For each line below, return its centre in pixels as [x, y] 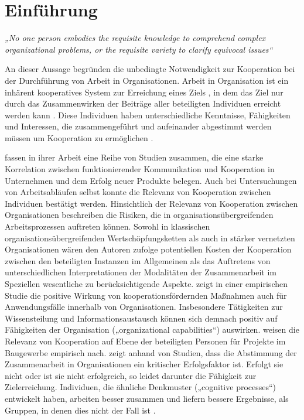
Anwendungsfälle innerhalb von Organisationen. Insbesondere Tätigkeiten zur [144, 307]
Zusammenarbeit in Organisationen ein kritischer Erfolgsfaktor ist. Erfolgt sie [144, 364]
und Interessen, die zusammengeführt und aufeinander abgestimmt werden [138, 126]
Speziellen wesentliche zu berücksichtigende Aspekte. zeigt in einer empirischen [146, 284]
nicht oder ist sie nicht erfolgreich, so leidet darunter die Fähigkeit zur [131, 375]
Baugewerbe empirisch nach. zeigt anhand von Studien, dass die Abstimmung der [151, 352]
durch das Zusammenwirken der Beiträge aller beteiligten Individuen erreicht [143, 103]
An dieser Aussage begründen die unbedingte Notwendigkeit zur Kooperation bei [150, 69]
